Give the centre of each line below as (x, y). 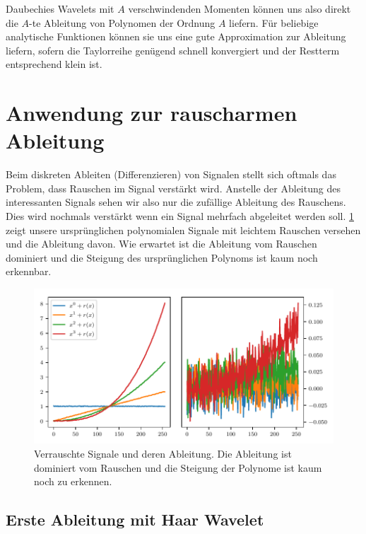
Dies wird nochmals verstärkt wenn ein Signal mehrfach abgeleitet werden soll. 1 (180, 216)
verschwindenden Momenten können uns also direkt (240, 8)
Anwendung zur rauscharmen (152, 113)
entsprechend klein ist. (54, 64)
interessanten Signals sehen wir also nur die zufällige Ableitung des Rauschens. (176, 202)
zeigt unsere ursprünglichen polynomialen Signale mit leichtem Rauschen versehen (183, 230)
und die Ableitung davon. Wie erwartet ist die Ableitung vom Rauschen (161, 244)
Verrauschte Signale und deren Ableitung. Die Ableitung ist (163, 453)
